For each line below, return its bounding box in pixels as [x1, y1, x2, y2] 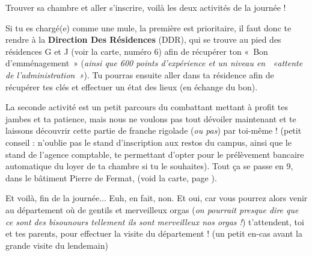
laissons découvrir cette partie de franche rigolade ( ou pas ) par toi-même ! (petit [5, 124, 302, 137]
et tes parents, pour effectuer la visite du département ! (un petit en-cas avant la [5, 227, 302, 240]
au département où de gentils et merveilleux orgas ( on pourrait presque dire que [5, 203, 299, 216]
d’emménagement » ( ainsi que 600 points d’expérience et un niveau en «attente [5, 57, 303, 69]
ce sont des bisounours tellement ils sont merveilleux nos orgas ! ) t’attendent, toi [5, 215, 304, 228]
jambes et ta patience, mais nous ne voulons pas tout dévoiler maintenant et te [5, 112, 296, 125]
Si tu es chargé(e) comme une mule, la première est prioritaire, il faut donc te [5, 21, 292, 34]
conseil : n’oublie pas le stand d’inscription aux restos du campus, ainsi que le [5, 136, 292, 148]
